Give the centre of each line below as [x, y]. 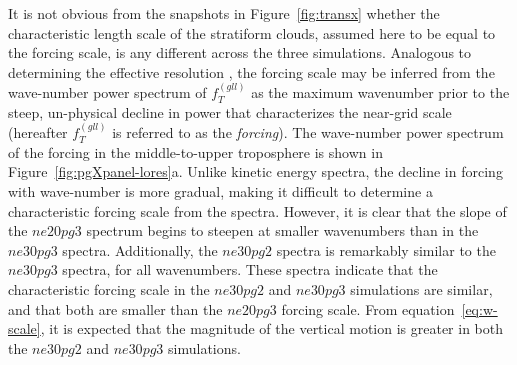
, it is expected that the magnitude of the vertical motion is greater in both [271, 328]
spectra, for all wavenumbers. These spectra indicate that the [250, 269]
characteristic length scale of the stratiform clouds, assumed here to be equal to [252, 32]
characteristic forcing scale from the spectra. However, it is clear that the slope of [257, 210]
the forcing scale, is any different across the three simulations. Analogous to [240, 52]
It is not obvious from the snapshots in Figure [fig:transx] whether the [224, 13]
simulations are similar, [421, 288]
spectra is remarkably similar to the [386, 249]
